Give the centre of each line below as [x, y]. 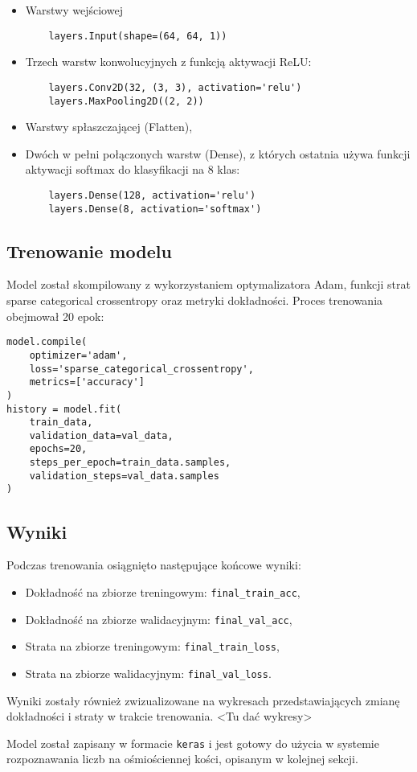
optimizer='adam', [78, 355]
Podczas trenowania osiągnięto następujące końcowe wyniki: [154, 565]
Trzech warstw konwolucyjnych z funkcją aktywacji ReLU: [168, 62]
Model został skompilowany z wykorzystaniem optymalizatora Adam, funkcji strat [208, 284]
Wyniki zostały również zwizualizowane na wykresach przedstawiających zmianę [203, 700]
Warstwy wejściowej [74, 10]
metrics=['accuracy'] [87, 382]
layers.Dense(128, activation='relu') [152, 195]
